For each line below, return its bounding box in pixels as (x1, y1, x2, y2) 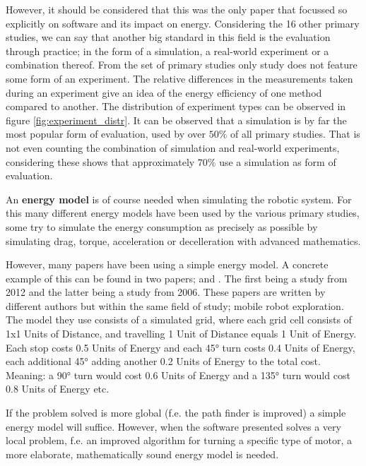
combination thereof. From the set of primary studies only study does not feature (6, 57, 358, 72)
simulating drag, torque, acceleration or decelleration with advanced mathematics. (6, 233, 361, 248)
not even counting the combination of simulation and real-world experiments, (6, 140, 340, 155)
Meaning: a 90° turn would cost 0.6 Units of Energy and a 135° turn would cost (6, 367, 350, 382)
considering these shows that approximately (6, 154, 195, 169)
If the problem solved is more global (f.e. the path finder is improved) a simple (6, 405, 346, 420)
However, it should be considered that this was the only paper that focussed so (6, 2, 348, 16)
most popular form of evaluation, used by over (6, 126, 206, 141)
